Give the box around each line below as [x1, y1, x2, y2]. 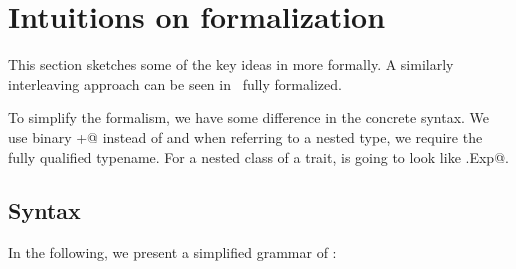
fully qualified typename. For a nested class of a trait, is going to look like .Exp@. [8, 146, 509, 167]
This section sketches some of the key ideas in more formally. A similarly [8, 54, 454, 75]
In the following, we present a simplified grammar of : [8, 242, 337, 263]
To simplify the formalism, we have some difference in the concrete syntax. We [8, 107, 490, 128]
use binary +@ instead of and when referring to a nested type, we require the [8, 126, 483, 147]
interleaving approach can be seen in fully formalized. [8, 73, 342, 94]
